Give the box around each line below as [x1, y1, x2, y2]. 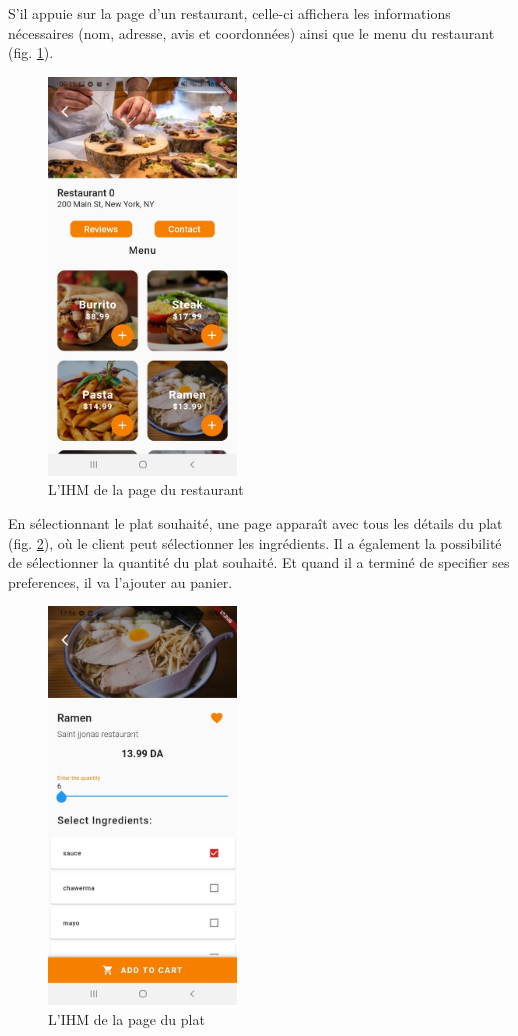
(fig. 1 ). [8, 42, 54, 63]
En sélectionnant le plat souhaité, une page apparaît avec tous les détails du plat [8, 512, 503, 533]
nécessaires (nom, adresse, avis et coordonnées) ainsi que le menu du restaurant [8, 22, 495, 43]
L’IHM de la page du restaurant [48, 479, 244, 500]
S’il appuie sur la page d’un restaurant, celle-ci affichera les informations [8, 3, 451, 23]
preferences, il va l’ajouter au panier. [8, 571, 233, 592]
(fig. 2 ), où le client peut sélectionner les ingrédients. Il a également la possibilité [8, 532, 502, 553]
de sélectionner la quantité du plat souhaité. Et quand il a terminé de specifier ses [8, 552, 510, 573]
